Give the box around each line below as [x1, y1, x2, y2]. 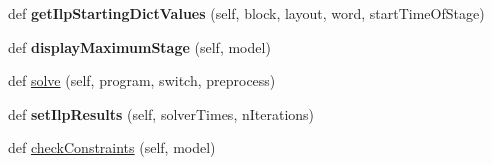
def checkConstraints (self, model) [8, 137, 216, 158]
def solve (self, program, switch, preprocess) [8, 70, 276, 91]
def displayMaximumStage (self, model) [8, 36, 271, 57]
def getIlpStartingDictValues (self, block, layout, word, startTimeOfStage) [8, 3, 485, 23]
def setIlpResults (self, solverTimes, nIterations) [8, 103, 315, 124]
